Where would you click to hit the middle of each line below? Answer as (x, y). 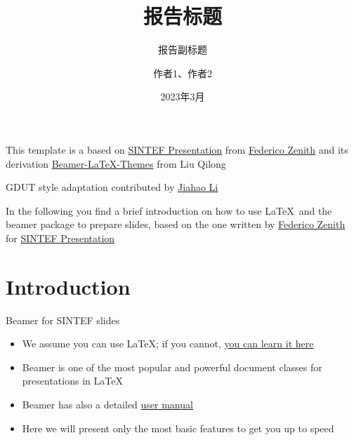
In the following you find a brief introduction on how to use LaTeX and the (169, 210)
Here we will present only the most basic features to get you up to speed (178, 428)
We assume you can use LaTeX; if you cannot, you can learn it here (168, 344)
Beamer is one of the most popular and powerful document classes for (172, 367)
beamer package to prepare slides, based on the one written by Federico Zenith (176, 224)
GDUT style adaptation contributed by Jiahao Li (112, 187)
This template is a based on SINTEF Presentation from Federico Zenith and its (177, 149)
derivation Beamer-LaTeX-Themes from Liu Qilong (116, 163)
